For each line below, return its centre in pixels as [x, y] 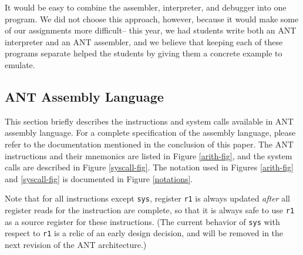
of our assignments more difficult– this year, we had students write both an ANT [151, 30]
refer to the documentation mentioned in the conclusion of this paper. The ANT [149, 144]
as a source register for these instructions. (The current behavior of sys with [142, 221]
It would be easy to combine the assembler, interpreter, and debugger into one [146, 7]
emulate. [20, 64]
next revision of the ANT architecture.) [76, 244]
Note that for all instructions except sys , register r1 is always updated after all [147, 198]
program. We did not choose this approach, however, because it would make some [152, 19]
